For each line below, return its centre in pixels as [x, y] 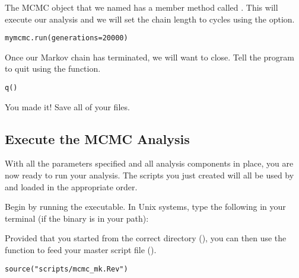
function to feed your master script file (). [81, 250]
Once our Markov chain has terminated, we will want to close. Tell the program [149, 57]
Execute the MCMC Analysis [97, 138]
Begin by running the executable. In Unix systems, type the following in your [145, 207]
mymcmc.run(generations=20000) [66, 38]
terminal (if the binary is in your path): [77, 218]
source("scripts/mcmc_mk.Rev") [66, 269]
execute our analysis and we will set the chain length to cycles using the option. [150, 19]
